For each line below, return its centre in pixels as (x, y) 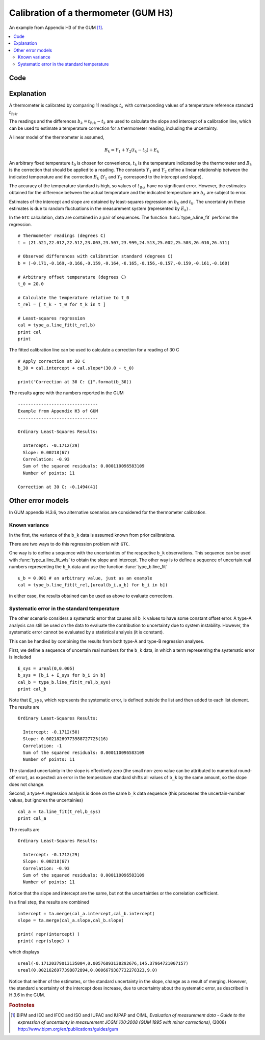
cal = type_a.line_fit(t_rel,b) (57, 325)
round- (245, 770)
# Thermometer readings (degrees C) (62, 236)
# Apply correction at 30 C (52, 361)
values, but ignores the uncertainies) (46, 800)
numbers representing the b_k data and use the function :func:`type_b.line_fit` (88, 567)
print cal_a (32, 819)
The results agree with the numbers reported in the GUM (66, 393)
